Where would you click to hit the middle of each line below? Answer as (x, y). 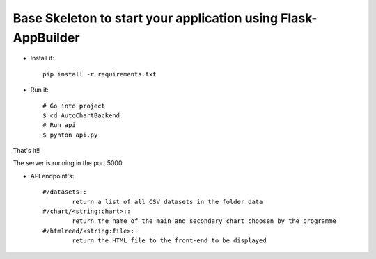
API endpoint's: (52, 176)
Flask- (299, 18)
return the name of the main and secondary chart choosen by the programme (204, 221)
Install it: (42, 58)
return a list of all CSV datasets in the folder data (167, 202)
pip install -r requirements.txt (100, 74)
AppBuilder (46, 37)
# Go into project (74, 106)
